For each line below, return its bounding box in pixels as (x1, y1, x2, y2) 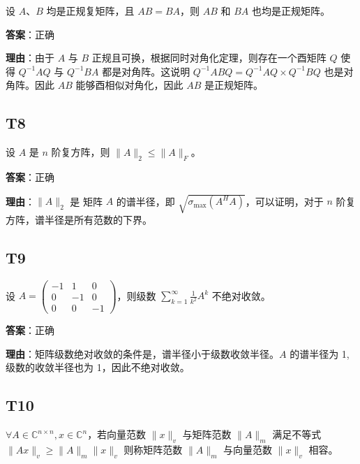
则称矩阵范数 (123, 442, 183, 456)
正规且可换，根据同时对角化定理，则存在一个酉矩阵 (91, 50, 327, 65)
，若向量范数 (87, 427, 147, 442)
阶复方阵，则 (51, 145, 110, 159)
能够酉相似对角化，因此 (75, 78, 183, 92)
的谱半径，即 (116, 194, 175, 208)
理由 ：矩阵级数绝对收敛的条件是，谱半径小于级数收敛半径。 (6, 346, 279, 361)
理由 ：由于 (6, 50, 54, 65)
